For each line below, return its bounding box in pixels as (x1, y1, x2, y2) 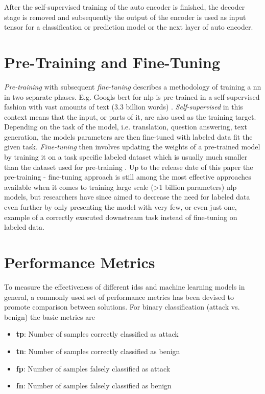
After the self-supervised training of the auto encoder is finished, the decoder (4, 2, 245, 12)
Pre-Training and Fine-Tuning (4, 51, 221, 72)
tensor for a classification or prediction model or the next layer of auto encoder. (4, 21, 253, 32)
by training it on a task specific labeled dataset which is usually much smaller (4, 151, 248, 162)
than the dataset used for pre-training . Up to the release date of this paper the (4, 161, 253, 172)
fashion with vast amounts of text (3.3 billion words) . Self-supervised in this (4, 101, 243, 112)
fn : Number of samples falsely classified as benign (16, 380, 172, 391)
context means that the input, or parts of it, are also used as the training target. (4, 111, 256, 122)
